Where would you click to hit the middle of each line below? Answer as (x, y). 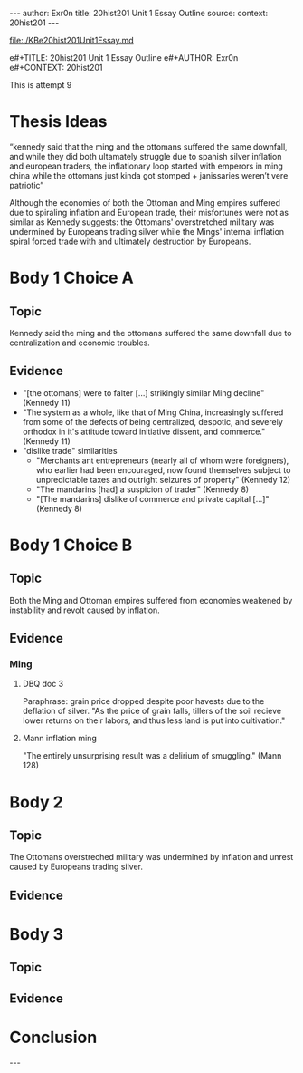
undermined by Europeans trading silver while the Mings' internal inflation (147, 231)
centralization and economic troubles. (80, 343)
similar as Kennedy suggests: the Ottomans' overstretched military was (142, 222)
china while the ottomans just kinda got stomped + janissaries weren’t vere (149, 175)
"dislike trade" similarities (70, 450)
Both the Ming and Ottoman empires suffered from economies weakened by (151, 600)
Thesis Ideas (58, 122)
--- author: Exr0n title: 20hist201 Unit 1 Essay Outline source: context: (139, 13)
